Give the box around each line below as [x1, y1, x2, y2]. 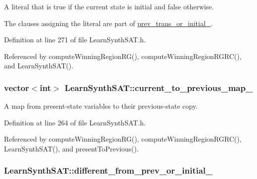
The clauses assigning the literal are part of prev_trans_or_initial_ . [4, 18, 213, 28]
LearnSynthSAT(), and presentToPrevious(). [4, 143, 139, 153]
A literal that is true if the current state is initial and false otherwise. [4, 1, 214, 11]
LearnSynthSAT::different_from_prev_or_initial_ [4, 164, 213, 177]
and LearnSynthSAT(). [4, 60, 74, 71]
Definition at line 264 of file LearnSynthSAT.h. [4, 117, 146, 127]
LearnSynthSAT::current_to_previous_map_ [64, 81, 253, 93]
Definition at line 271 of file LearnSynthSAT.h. [4, 34, 146, 45]
